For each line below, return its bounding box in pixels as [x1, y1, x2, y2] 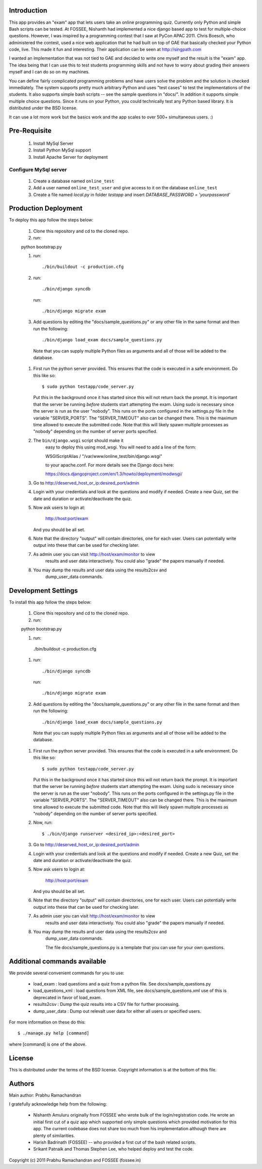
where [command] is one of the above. [9, 1041, 87, 1047]
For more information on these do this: [9, 1019, 86, 1025]
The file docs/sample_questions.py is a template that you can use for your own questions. [45, 944, 225, 950]
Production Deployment [9, 204, 82, 213]
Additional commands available [9, 957, 106, 966]
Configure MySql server [9, 166, 67, 173]
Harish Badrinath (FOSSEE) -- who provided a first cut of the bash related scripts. [33, 1139, 196, 1145]
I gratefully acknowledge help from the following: [9, 1101, 107, 1107]
